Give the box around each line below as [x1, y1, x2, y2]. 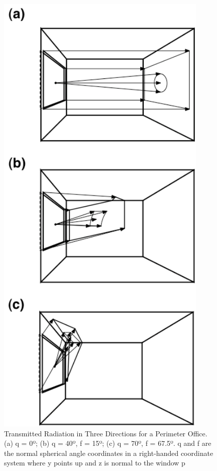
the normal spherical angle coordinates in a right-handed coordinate [4, 447, 213, 458]
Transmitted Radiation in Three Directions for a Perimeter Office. [4, 428, 207, 438]
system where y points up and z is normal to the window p [4, 457, 185, 468]
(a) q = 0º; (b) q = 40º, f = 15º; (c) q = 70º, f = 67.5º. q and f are [4, 438, 211, 448]
